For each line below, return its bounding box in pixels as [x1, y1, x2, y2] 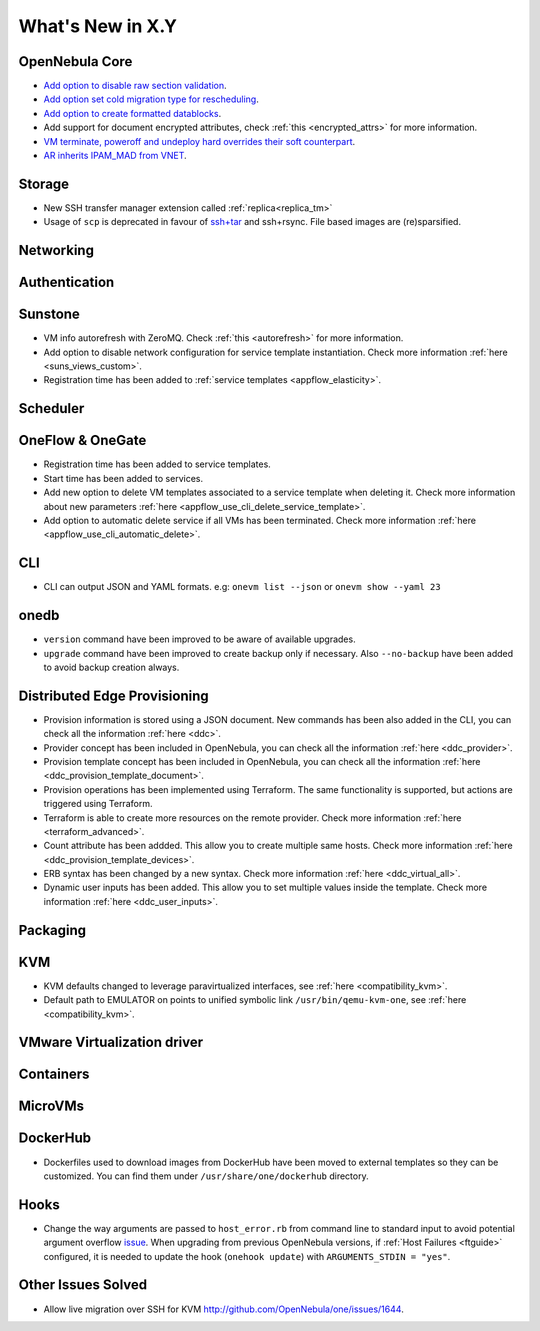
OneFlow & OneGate [18, 432, 147, 449]
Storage [18, 175, 70, 192]
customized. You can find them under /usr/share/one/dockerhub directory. [43, 1170, 369, 1182]
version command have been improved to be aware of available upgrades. [43, 633, 356, 645]
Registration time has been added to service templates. [43, 458, 272, 470]
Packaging [18, 921, 87, 939]
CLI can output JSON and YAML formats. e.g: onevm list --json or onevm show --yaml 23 [43, 581, 441, 593]
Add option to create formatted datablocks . [43, 107, 222, 119]
